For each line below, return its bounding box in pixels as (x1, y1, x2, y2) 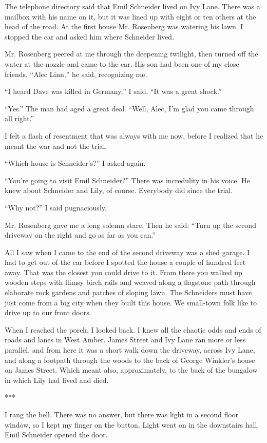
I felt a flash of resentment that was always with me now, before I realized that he (5, 130, 263, 141)
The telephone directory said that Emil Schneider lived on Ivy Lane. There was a (5, 1, 260, 11)
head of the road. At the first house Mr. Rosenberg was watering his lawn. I (5, 21, 243, 32)
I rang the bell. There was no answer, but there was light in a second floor (5, 409, 239, 419)
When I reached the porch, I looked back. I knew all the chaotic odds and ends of (5, 324, 261, 335)
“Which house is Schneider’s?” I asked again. (5, 158, 146, 168)
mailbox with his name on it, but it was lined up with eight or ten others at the (5, 11, 256, 22)
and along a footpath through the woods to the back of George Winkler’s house (5, 354, 255, 365)
